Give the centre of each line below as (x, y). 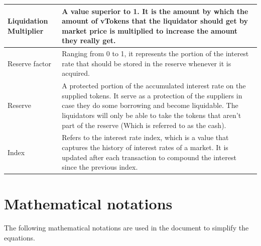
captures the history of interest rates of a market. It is (145, 147)
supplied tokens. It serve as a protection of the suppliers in (152, 95)
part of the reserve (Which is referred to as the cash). (144, 125)
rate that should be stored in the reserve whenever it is (147, 63)
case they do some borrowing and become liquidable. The (150, 105)
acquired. (76, 73)
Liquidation (28, 21)
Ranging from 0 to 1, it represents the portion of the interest (155, 53)
